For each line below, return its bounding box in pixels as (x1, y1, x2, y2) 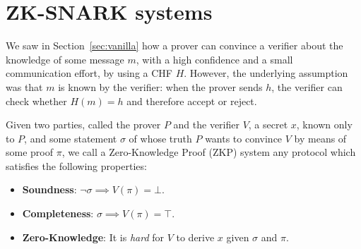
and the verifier (173, 117, 239, 132)
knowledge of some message (6, 51, 124, 66)
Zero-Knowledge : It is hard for (22, 229, 164, 244)
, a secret (248, 117, 288, 132)
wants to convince (205, 130, 283, 145)
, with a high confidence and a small (136, 51, 293, 66)
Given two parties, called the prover (6, 117, 161, 132)
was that (6, 79, 43, 94)
